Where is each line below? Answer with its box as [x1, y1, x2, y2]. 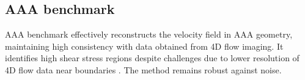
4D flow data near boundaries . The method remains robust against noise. [5, 63, 282, 76]
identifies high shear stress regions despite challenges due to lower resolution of [5, 52, 299, 64]
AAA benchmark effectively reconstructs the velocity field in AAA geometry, [5, 28, 293, 41]
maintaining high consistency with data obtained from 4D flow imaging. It [5, 39, 284, 52]
